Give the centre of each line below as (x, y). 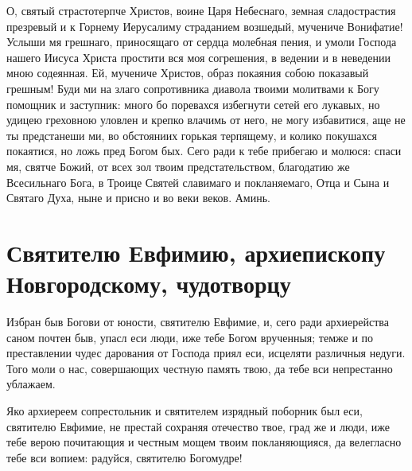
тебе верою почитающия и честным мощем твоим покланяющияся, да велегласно (204, 442)
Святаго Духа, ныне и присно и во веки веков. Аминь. (138, 198)
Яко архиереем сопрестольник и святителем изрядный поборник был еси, (185, 411)
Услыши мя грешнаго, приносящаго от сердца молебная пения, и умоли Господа (202, 42)
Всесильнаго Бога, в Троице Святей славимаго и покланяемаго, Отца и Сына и (198, 182)
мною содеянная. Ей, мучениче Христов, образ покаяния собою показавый (188, 73)
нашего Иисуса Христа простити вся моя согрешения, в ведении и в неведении (199, 57)
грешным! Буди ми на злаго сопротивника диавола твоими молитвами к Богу (193, 88)
